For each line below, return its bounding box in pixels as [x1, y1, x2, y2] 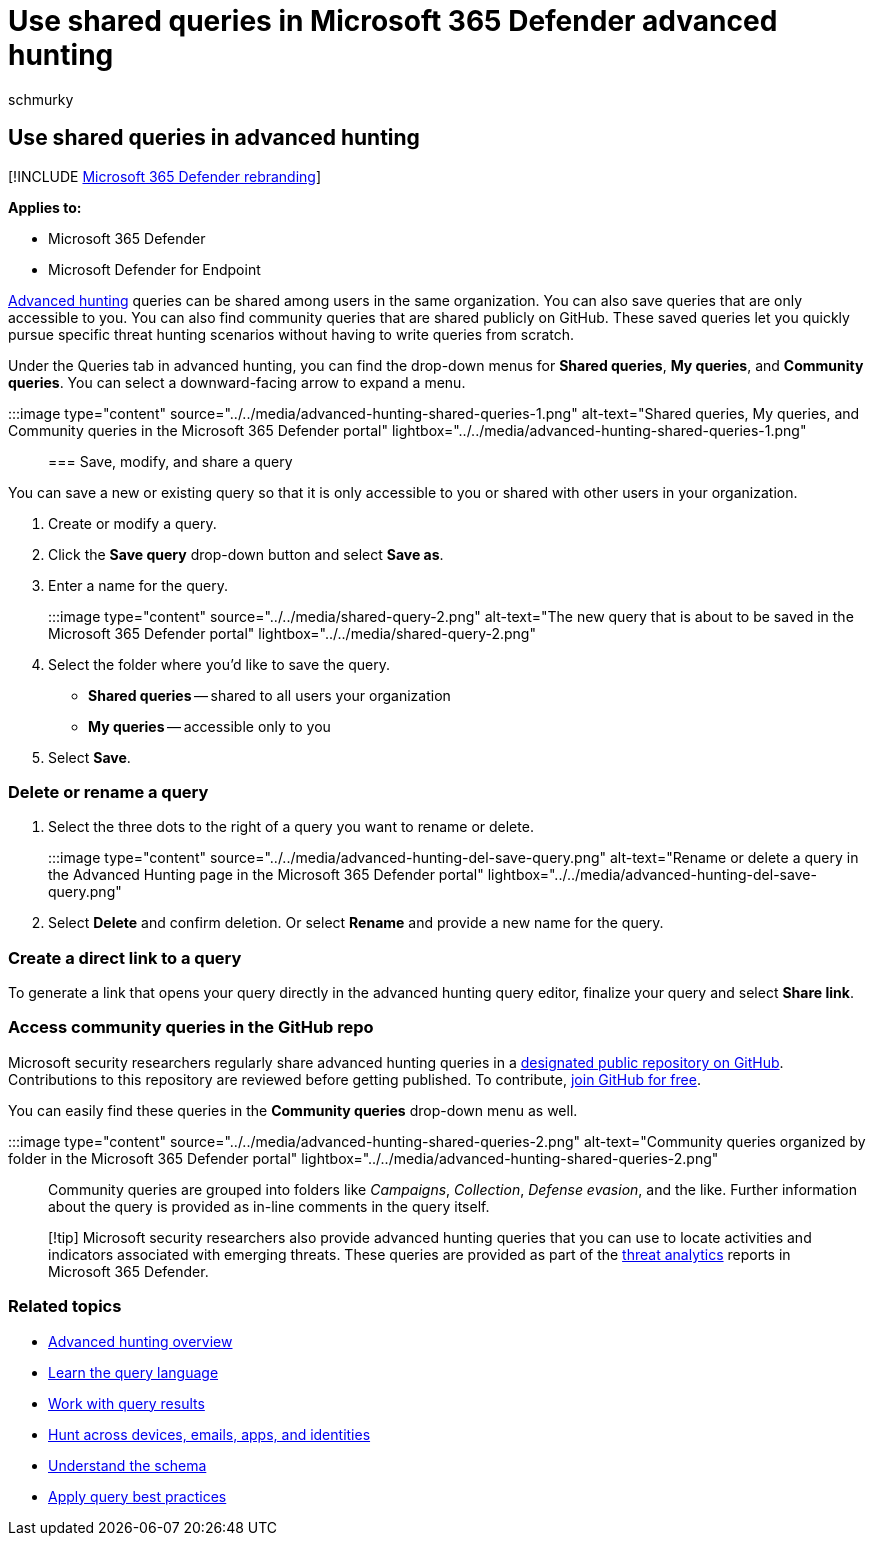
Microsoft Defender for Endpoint [48, 260, 261, 278]
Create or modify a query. [48, 514, 217, 532]
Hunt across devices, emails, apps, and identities [48, 1425, 371, 1443]
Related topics [8, 1296, 122, 1317]
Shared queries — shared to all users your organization [88, 686, 451, 704]
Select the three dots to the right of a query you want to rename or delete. [48, 818, 534, 836]
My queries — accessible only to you [88, 717, 331, 735]
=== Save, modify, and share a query [48, 452, 293, 470]
